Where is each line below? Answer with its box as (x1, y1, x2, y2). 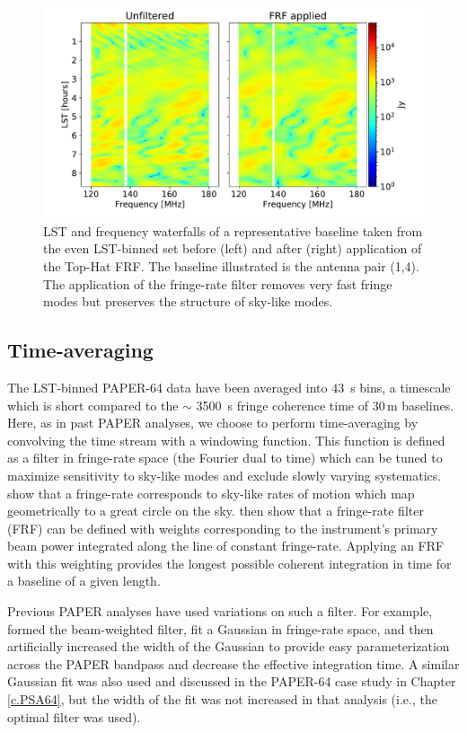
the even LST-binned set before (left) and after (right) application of (43, 239, 422, 258)
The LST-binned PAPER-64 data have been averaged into (7, 377, 328, 396)
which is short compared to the (7, 395, 179, 414)
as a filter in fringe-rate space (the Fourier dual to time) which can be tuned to (7, 448, 443, 467)
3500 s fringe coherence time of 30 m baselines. (196, 395, 454, 414)
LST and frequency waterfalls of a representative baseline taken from (43, 221, 423, 240)
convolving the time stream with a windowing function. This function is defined (7, 430, 445, 449)
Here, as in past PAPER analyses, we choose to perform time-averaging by (7, 413, 419, 432)
